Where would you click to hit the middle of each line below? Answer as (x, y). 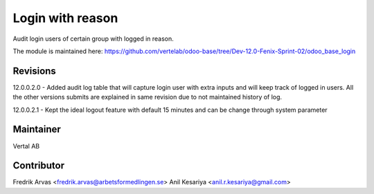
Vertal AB (26, 146)
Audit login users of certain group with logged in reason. (93, 39)
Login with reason (65, 18)
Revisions (35, 71)
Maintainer (37, 129)
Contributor (39, 166)
